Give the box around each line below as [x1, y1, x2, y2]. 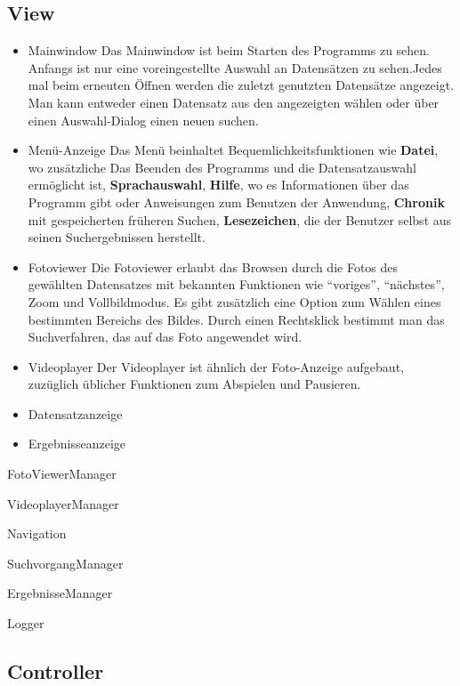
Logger [7, 614, 44, 633]
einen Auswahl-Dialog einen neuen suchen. [28, 110, 259, 129]
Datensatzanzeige [28, 404, 123, 423]
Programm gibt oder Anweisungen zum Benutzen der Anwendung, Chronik [28, 192, 445, 211]
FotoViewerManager [7, 464, 117, 483]
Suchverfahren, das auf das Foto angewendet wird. [28, 327, 303, 346]
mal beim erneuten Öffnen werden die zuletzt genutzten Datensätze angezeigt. [28, 76, 455, 94]
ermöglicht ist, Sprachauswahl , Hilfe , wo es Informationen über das [28, 175, 409, 194]
